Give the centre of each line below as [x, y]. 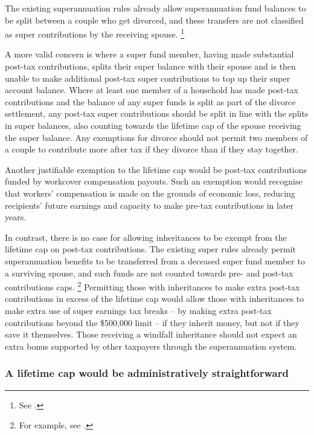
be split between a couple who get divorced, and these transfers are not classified [154, 20]
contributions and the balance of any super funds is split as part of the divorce [150, 101]
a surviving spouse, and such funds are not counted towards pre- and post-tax [149, 273]
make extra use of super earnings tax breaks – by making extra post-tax [138, 310]
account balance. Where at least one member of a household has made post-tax [152, 90]
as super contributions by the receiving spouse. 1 [95, 33]
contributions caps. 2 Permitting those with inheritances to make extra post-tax [152, 286]
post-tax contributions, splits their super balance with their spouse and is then [150, 66]
